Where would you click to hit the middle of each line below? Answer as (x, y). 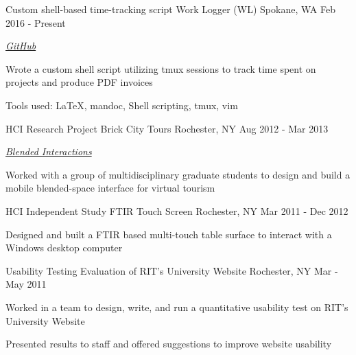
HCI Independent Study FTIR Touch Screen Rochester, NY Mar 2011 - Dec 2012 (177, 210)
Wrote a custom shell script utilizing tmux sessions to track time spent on (161, 68)
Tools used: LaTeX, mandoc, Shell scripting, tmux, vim (122, 105)
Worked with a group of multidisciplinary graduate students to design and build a (178, 174)
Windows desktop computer (64, 248)
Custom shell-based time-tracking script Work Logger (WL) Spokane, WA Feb (170, 9)
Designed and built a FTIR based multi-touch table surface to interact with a (169, 234)
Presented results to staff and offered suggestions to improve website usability (169, 344)
